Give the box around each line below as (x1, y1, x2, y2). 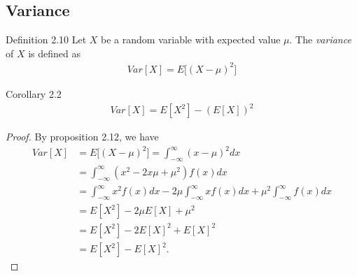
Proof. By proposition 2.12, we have (6, 129, 159, 144)
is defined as (28, 45, 81, 60)
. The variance (289, 32, 351, 47)
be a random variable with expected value (101, 32, 281, 47)
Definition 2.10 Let (6, 32, 87, 47)
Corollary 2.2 (6, 86, 62, 101)
